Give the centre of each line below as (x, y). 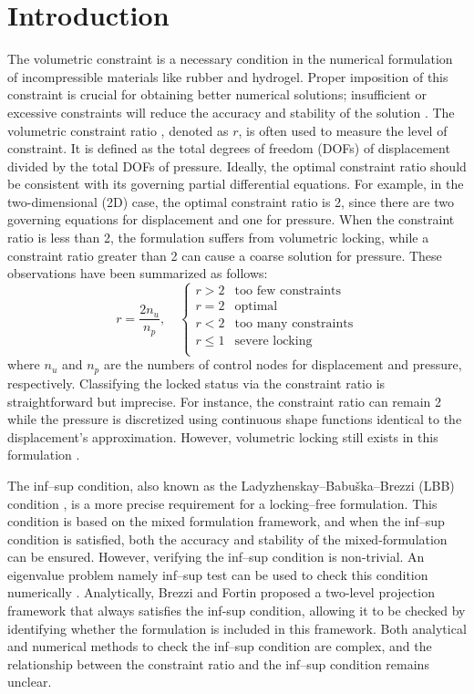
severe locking (273, 342)
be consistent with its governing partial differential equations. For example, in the (236, 184)
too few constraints (288, 291)
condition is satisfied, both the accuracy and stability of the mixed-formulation (227, 539)
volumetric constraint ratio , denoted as (118, 130)
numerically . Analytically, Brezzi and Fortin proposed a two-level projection (221, 592)
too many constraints (294, 324)
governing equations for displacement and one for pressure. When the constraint (231, 219)
